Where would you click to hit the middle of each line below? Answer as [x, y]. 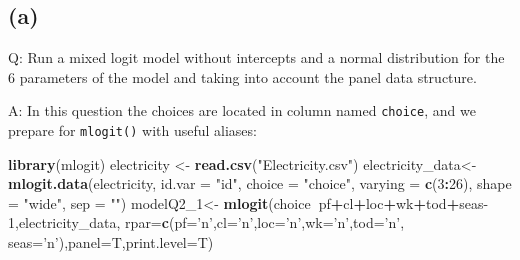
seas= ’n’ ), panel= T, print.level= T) [111, 242]
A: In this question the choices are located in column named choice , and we [242, 110]
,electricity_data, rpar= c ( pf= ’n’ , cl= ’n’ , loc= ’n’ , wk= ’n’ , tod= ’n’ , [210, 222]
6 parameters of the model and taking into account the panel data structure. [242, 76]
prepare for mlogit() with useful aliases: [132, 130]
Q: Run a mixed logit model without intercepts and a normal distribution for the [256, 57]
